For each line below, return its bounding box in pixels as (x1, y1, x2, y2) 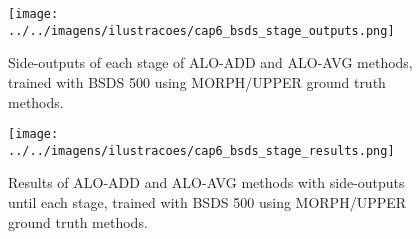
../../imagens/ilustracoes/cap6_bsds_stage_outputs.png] (8, 23, 395, 38)
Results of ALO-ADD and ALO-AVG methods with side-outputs (8, 172, 405, 193)
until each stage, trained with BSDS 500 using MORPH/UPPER (8, 192, 407, 212)
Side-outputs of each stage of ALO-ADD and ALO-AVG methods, (8, 52, 413, 73)
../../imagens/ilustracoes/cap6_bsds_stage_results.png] (8, 143, 395, 158)
